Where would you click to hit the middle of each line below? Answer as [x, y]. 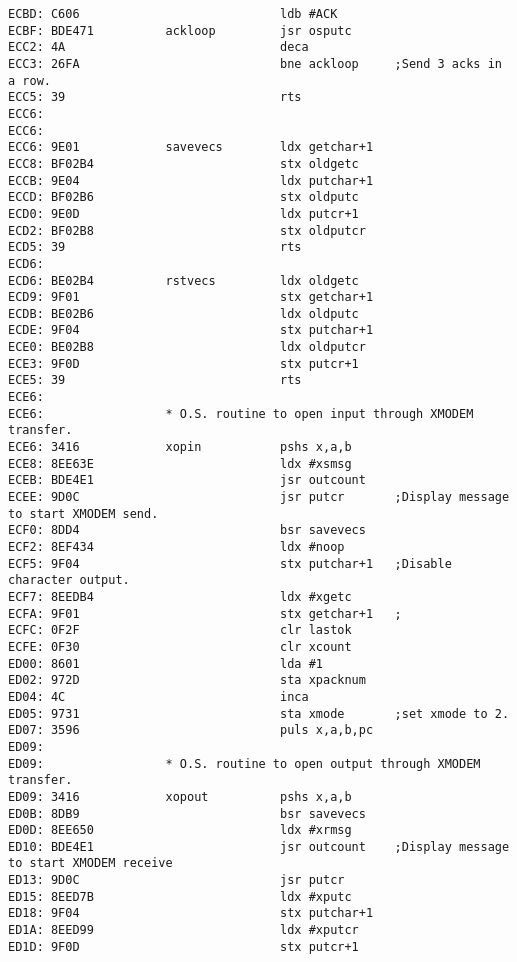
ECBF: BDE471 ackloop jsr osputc [180, 30]
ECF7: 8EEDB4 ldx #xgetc [180, 596]
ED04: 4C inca [158, 696]
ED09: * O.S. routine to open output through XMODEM [244, 763]
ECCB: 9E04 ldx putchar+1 [191, 180]
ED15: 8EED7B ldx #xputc [180, 896]
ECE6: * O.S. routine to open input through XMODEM [241, 413]
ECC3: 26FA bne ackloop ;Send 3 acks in [255, 63]
